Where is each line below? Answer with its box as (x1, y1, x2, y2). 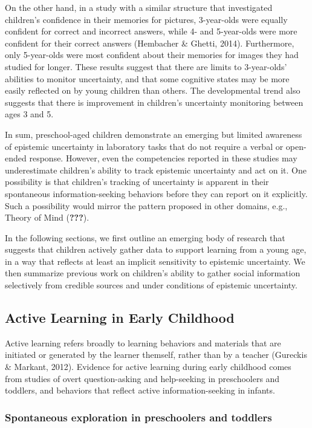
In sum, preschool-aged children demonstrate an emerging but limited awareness (5, 128, 302, 140)
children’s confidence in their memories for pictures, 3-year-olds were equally (5, 13, 288, 25)
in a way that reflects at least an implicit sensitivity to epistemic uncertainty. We (5, 255, 305, 267)
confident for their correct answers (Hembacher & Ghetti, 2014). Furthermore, (5, 36, 294, 49)
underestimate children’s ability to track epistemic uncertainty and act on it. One (5, 163, 307, 176)
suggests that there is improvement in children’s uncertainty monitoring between (5, 96, 304, 108)
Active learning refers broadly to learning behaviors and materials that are (5, 336, 281, 349)
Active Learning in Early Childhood (5, 308, 235, 327)
